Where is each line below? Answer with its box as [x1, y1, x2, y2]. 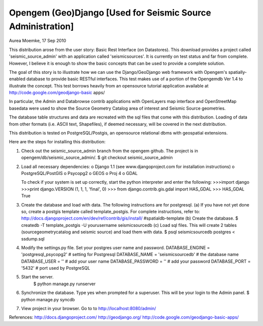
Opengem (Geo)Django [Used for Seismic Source [9, 7, 211, 18]
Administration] [9, 21, 74, 32]
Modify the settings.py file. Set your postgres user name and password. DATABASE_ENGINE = [21, 244, 210, 250]
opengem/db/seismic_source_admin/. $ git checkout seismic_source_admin [21, 154, 173, 160]
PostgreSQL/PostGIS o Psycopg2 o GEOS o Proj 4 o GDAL [21, 170, 138, 176]
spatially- [228, 69, 247, 75]
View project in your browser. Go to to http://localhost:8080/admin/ [21, 306, 156, 311]
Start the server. [21, 274, 54, 280]
